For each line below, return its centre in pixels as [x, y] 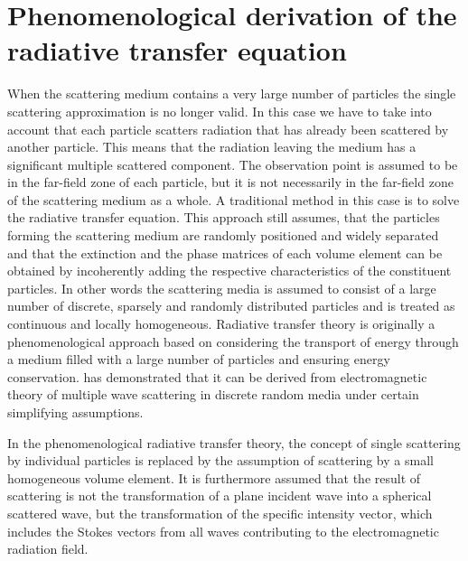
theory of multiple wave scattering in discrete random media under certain [213, 394]
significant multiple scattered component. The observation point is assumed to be [233, 164]
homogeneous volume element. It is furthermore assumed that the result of [214, 477]
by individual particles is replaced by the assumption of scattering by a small [220, 460]
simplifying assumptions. [75, 412]
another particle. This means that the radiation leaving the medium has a [212, 147]
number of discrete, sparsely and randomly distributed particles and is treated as [231, 306]
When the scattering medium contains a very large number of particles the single [232, 93]
